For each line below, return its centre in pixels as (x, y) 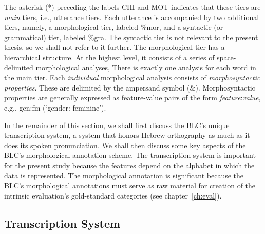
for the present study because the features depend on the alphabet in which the (129, 165)
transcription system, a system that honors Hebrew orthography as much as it (127, 135)
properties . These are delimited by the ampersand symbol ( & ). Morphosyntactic (130, 87)
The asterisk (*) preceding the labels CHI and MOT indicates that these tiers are (132, 7)
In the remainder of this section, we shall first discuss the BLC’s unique (117, 125)
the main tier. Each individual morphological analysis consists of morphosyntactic (132, 77)
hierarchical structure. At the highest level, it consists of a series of (109, 57)
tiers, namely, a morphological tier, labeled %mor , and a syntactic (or (114, 27)
